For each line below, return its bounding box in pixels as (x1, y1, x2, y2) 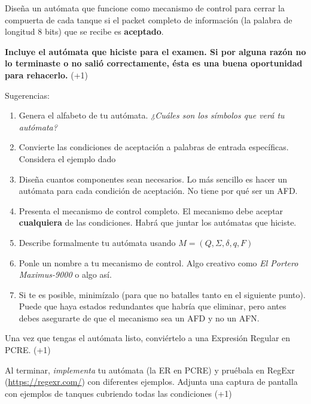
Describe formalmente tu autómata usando (19, 236, 176, 248)
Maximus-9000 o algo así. (19, 268, 112, 281)
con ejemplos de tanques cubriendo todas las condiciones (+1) (5, 387, 232, 399)
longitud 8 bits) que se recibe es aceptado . (5, 25, 164, 38)
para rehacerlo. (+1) (5, 68, 88, 81)
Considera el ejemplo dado (19, 152, 116, 165)
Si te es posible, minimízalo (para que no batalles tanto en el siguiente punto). (19, 288, 306, 300)
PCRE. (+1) (5, 344, 51, 356)
